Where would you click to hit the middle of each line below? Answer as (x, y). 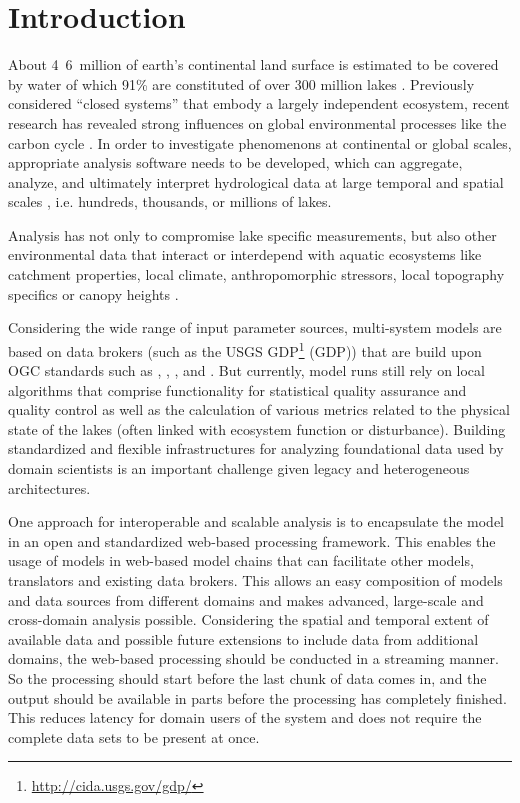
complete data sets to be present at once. (134, 736)
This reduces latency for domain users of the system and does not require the (245, 717)
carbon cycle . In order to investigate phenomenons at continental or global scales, (260, 142)
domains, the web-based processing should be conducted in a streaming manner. (253, 658)
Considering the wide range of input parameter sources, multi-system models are (255, 327)
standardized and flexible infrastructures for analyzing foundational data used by (256, 448)
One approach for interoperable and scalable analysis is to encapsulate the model (256, 521)
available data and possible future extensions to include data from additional (243, 638)
